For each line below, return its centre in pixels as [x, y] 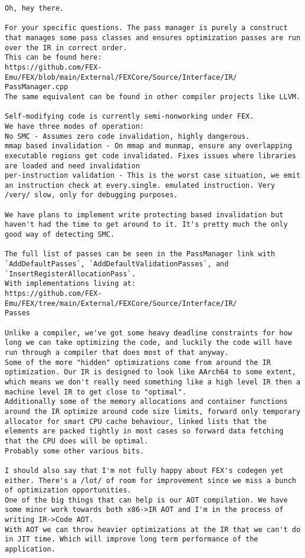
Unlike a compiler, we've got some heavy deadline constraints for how [148, 333]
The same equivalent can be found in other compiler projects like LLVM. [153, 97]
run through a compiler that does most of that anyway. [117, 352]
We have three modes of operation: [75, 126]
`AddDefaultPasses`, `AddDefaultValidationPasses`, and [117, 264]
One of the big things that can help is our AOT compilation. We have [146, 500]
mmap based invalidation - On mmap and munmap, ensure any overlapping [148, 146]
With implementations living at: [70, 284]
